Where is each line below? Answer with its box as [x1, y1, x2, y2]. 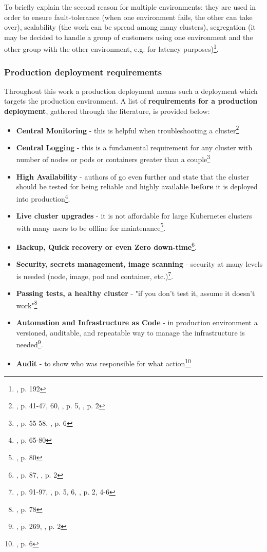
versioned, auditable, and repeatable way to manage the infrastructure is [16, 327, 245, 338]
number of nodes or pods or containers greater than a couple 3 [16, 152, 211, 165]
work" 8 [16, 298, 37, 310]
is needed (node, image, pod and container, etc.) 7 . [16, 269, 174, 281]
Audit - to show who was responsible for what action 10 [16, 357, 191, 369]
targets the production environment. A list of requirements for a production [4, 95, 258, 106]
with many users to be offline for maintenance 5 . [16, 221, 166, 233]
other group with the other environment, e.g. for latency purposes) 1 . [4, 42, 219, 54]
